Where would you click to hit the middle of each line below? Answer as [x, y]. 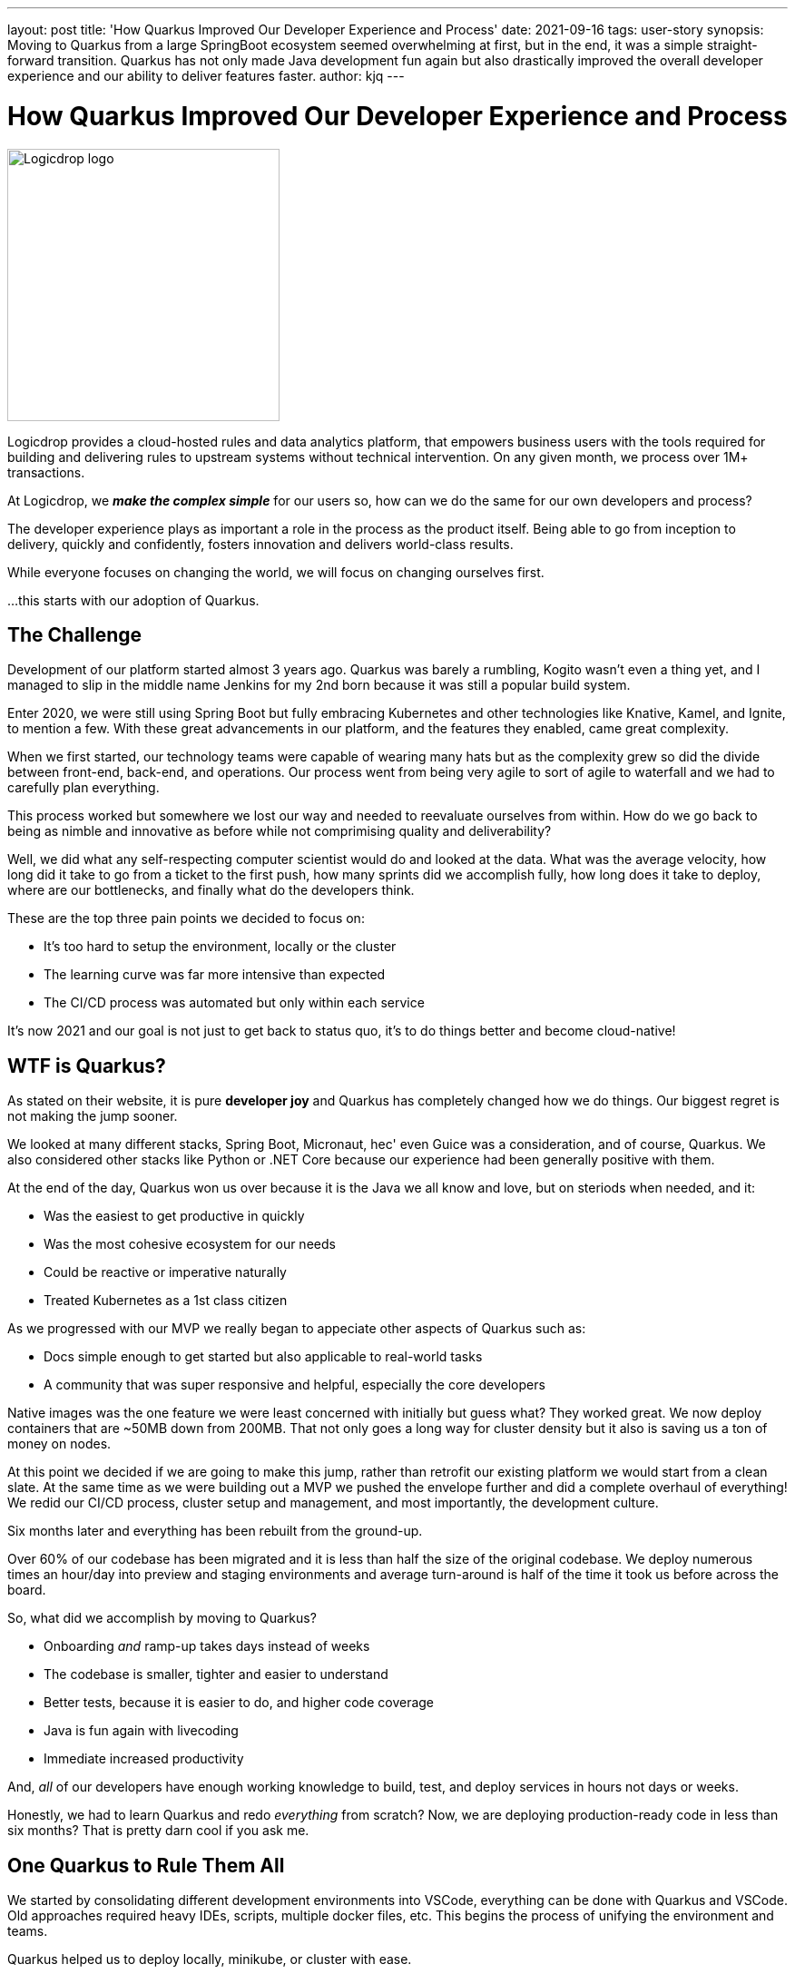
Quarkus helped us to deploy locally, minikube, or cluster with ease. [210, 1959]
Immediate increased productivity [144, 1759]
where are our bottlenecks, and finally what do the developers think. [211, 890]
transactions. [46, 472]
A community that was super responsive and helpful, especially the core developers [294, 1385]
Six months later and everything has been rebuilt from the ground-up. [215, 1531]
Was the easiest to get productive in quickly [174, 1216]
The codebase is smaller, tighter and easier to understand [216, 1674]
